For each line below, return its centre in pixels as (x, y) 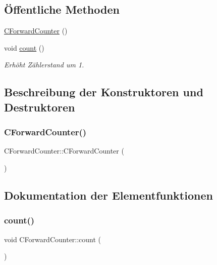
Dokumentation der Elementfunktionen (108, 195)
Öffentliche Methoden (62, 9)
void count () (24, 47)
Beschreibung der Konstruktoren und (104, 92)
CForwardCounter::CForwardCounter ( (64, 151)
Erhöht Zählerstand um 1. (44, 65)
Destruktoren (40, 107)
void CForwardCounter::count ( (53, 239)
